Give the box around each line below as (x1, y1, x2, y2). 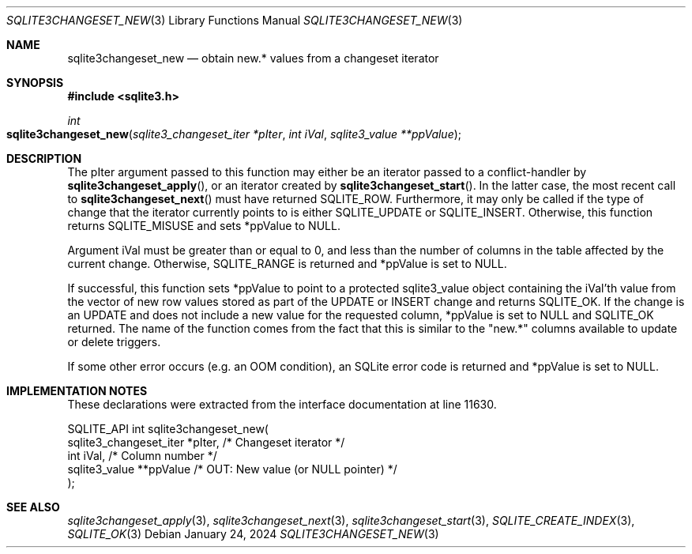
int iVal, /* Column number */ (67, 449, 217, 462)
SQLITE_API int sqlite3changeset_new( (67, 422, 269, 435)
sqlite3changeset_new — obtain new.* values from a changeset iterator (67, 51, 439, 65)
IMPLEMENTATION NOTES (6, 384, 148, 398)
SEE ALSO (6, 500, 60, 514)
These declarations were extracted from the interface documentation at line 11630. (67, 398, 497, 411)
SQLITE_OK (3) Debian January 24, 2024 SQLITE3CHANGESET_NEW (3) (67, 527, 439, 541)
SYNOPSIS (6, 76, 64, 89)
